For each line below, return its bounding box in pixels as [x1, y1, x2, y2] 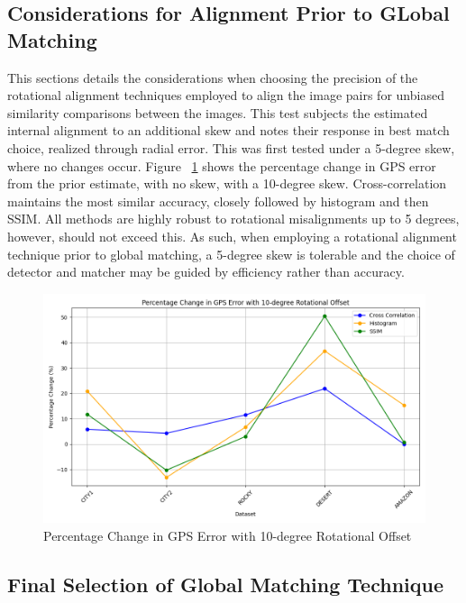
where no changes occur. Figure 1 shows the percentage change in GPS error [7, 156, 436, 175]
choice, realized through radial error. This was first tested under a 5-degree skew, [7, 138, 455, 157]
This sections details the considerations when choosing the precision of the [7, 68, 418, 87]
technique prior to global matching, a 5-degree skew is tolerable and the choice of [7, 244, 455, 263]
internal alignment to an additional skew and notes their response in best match [7, 121, 450, 140]
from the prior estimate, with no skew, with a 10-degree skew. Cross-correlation [7, 174, 447, 193]
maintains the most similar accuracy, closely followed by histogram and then [7, 191, 429, 210]
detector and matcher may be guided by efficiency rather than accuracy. [7, 262, 405, 281]
